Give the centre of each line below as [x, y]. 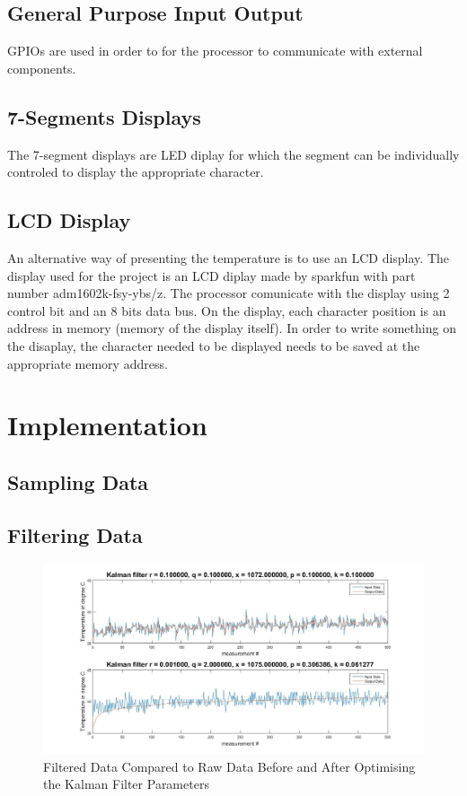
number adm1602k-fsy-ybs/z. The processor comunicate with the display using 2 [229, 293]
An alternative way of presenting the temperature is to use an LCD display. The [228, 257]
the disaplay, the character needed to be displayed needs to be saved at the [214, 345]
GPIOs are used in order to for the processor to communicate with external [215, 51]
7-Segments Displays [104, 116]
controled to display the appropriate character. [136, 172]
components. [42, 68]
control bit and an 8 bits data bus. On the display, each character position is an [227, 310]
